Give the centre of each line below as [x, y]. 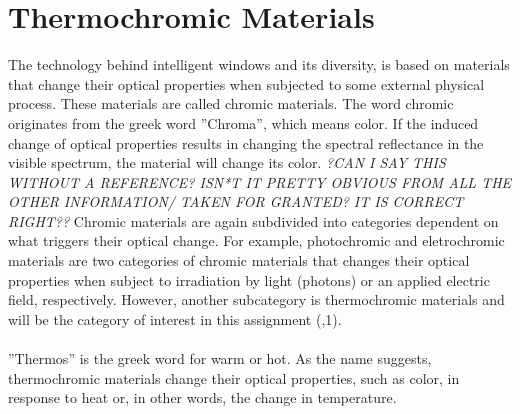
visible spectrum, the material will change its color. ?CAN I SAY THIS [227, 162]
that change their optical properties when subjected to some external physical [246, 83]
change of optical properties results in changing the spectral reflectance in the [246, 142]
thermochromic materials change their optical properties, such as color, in [234, 377]
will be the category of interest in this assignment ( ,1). [175, 318]
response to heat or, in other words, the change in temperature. [202, 397]
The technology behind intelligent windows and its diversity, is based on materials [259, 64]
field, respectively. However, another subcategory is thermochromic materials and [256, 299]
